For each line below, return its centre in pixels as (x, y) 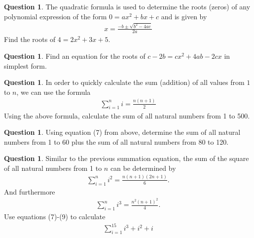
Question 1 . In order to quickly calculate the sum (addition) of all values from (124, 82)
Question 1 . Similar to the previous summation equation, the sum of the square (127, 158)
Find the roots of (30, 39)
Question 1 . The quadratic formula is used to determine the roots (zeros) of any (127, 6)
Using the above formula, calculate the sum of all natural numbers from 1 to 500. (127, 115)
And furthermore (30, 191)
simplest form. (25, 65)
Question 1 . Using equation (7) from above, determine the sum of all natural (122, 132)
